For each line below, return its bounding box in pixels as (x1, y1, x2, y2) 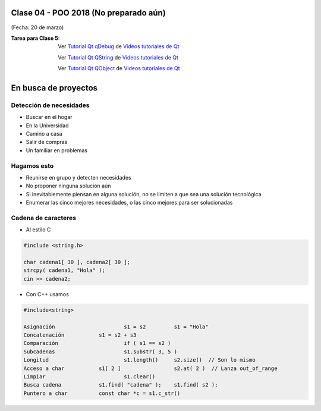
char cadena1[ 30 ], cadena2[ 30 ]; (23, 259, 131, 266)
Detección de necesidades (11, 101, 90, 109)
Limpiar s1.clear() (23, 373, 156, 380)
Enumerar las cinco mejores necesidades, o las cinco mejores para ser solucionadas (26, 199, 233, 206)
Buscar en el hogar (26, 114, 73, 121)
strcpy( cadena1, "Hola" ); (23, 267, 105, 274)
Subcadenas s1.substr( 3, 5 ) (23, 348, 178, 355)
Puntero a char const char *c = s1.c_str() (23, 390, 181, 397)
